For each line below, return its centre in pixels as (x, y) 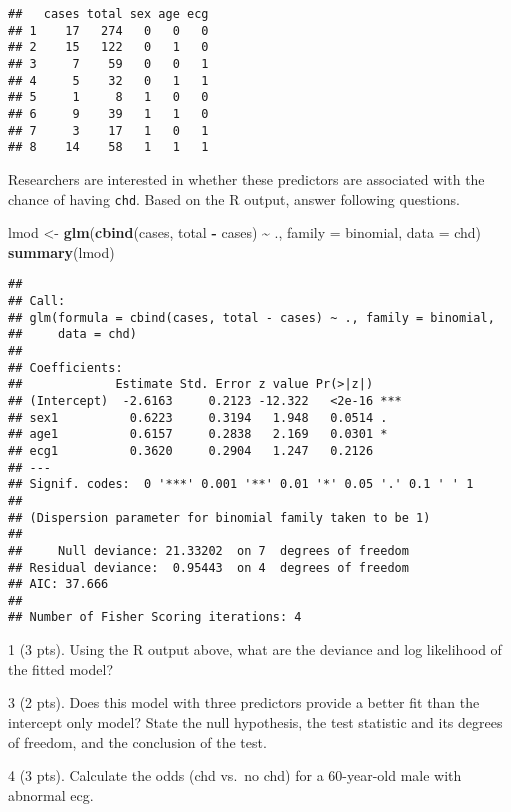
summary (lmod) (61, 251)
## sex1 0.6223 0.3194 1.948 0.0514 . (198, 417)
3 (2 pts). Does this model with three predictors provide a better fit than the (244, 702)
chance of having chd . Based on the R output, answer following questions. (234, 198)
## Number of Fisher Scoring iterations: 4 (155, 617)
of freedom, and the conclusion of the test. (137, 741)
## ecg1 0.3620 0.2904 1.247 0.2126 (191, 450)
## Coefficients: (65, 367)
